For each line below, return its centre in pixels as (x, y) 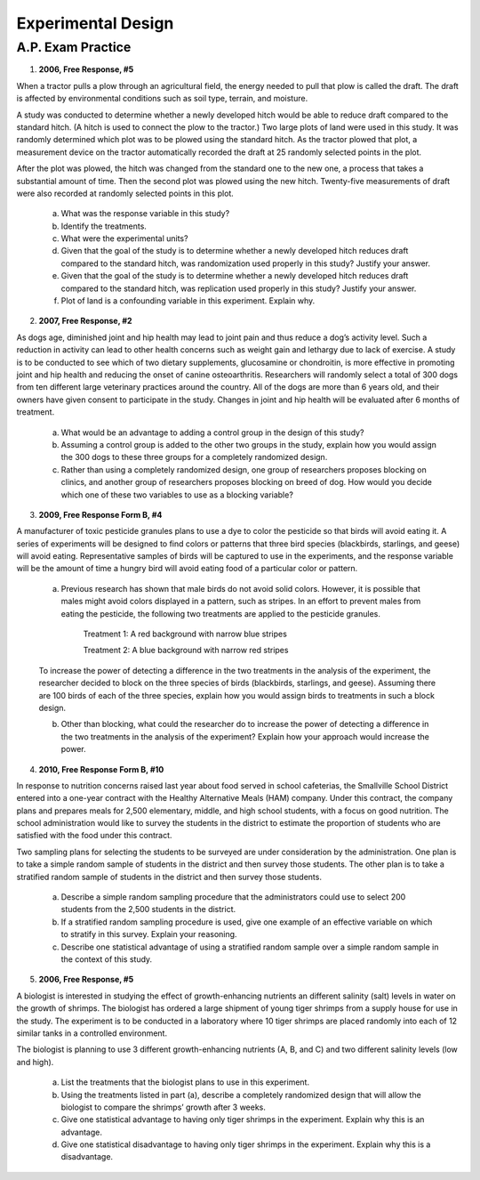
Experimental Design (95, 23)
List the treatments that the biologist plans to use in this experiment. (185, 1082)
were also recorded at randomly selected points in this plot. (125, 193)
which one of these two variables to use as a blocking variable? (177, 495)
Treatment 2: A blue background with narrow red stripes (186, 651)
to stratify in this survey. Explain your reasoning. (149, 934)
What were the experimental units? (124, 238)
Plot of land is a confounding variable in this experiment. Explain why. (188, 301)
